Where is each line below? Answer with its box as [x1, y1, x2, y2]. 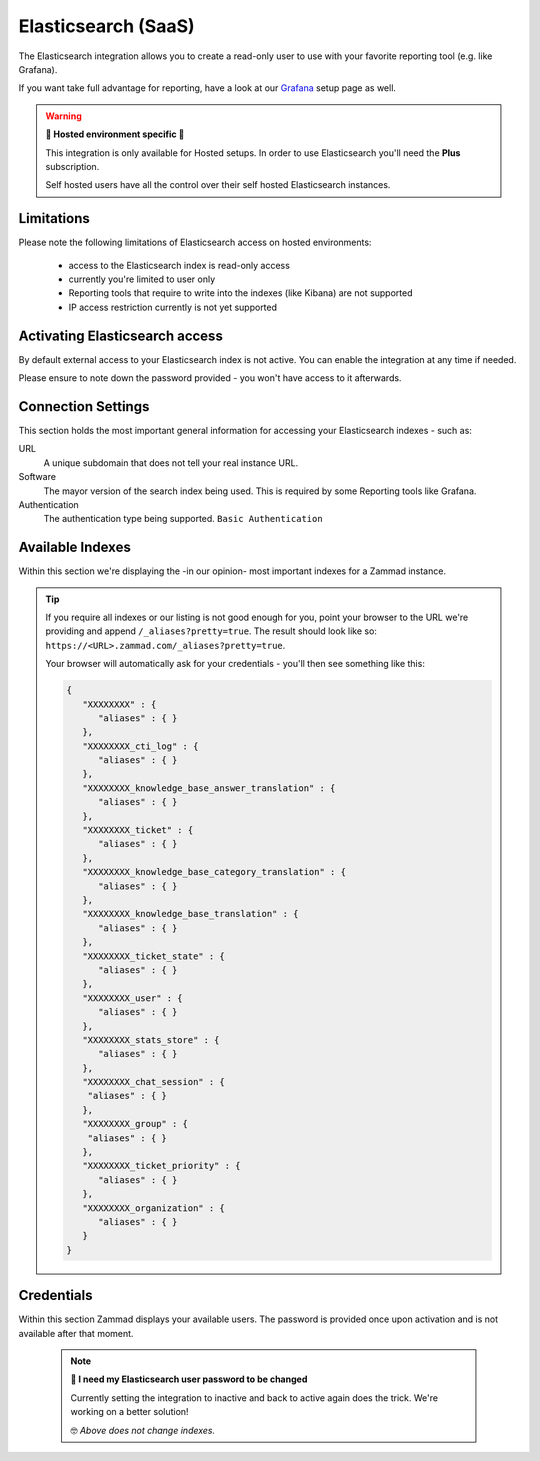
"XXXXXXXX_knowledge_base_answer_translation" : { [81, 782, 336, 794]
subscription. [45, 160, 100, 172]
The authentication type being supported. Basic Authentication [43, 513, 324, 525]
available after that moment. [18, 1327, 134, 1339]
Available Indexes [18, 539, 132, 556]
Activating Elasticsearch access [18, 327, 224, 344]
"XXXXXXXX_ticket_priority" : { [81, 1160, 241, 1172]
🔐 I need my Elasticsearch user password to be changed [70, 1373, 308, 1385]
